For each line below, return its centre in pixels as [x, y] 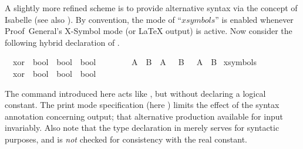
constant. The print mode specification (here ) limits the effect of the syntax [142, 105]
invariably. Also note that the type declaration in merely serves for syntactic [142, 128]
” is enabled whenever [254, 19]
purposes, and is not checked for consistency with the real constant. [126, 139]
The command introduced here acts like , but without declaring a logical [135, 93]
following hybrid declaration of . [62, 42]
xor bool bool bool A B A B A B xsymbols [134, 62]
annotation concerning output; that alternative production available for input [144, 116]
